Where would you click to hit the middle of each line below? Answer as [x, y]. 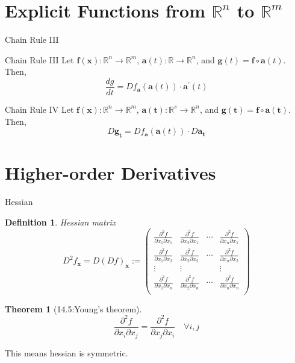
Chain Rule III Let [39, 59]
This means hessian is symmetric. [67, 352]
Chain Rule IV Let [39, 109]
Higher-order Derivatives [110, 173]
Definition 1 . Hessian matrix [61, 222]
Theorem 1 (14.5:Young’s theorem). [73, 308]
